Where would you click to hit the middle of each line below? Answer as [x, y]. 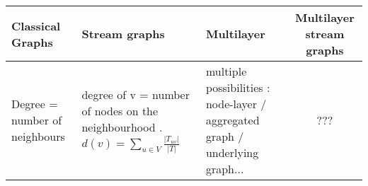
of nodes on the [120, 111]
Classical [36, 25]
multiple [226, 71]
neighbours [38, 136]
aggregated [232, 120]
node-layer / [236, 104]
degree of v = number [136, 95]
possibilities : [238, 87]
